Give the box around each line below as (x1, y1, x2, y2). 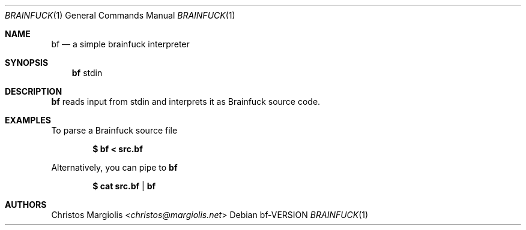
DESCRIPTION (5, 86, 62, 96)
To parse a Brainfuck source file (51, 125, 178, 135)
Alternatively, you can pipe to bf (51, 162, 178, 172)
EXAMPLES (5, 115, 51, 125)
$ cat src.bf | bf (92, 181, 156, 191)
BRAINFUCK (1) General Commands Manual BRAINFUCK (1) (5, 10, 235, 20)
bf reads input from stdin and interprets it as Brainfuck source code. (51, 96, 321, 107)
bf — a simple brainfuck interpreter (51, 39, 190, 49)
